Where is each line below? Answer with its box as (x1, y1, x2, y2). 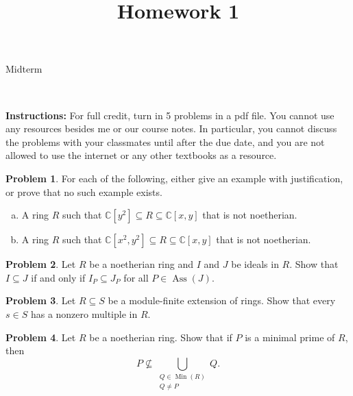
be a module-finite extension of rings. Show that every (108, 293, 336, 308)
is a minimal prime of (245, 330, 335, 344)
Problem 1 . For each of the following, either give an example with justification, (5, 171, 343, 185)
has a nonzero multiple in (30, 306, 138, 321)
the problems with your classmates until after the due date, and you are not (5, 134, 325, 149)
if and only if (31, 270, 86, 284)
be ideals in (231, 257, 279, 271)
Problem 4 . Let (5, 330, 76, 344)
